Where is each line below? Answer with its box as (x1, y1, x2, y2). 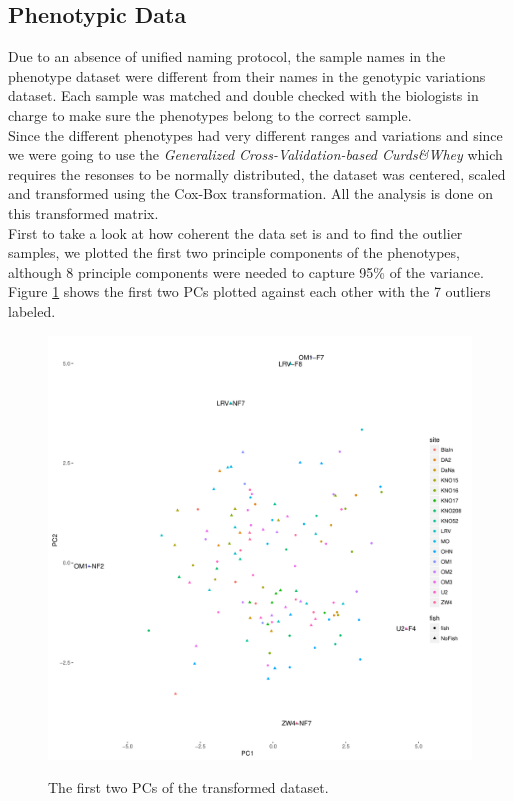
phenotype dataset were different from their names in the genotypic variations (8, 65, 486, 86)
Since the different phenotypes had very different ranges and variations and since (8, 124, 503, 145)
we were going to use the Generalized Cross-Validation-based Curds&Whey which (8, 144, 503, 165)
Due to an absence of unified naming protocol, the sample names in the (8, 46, 446, 67)
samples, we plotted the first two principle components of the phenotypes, (8, 242, 460, 263)
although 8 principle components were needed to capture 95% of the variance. (8, 261, 484, 282)
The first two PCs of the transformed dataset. (48, 777, 329, 798)
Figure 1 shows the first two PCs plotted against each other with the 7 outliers (8, 281, 491, 302)
